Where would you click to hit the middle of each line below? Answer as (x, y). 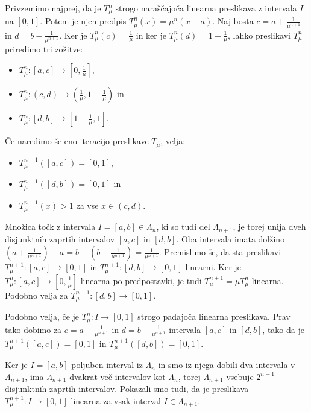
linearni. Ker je (213, 267)
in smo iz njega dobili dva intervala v (227, 365)
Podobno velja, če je (42, 316)
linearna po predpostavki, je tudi (141, 280)
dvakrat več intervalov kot (118, 376)
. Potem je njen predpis (83, 21)
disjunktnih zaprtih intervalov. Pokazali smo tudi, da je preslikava (127, 389)
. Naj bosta (233, 21)
